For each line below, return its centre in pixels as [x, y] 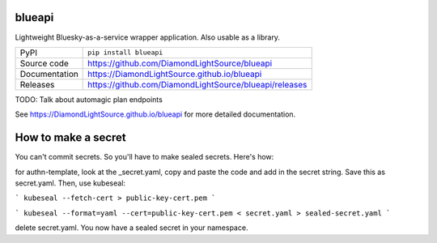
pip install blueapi [125, 53]
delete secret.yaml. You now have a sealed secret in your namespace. [132, 228]
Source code [44, 63]
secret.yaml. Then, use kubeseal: [70, 183]
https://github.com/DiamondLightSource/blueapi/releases [197, 84]
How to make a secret [71, 138]
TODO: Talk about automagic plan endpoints [89, 99]
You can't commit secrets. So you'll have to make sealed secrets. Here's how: [144, 157]
